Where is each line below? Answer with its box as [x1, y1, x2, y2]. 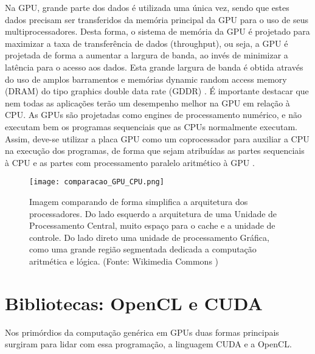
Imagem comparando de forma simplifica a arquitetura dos [29, 195, 248, 207]
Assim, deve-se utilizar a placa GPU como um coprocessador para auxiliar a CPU [5, 132, 310, 145]
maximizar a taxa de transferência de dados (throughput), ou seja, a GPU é [5, 36, 288, 49]
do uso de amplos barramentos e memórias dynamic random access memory [5, 72, 287, 85]
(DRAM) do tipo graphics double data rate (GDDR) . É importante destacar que [5, 85, 309, 97]
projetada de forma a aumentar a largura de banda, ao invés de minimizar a [5, 49, 288, 61]
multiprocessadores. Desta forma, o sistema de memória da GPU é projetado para [5, 25, 310, 38]
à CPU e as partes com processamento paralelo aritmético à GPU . [5, 156, 255, 168]
